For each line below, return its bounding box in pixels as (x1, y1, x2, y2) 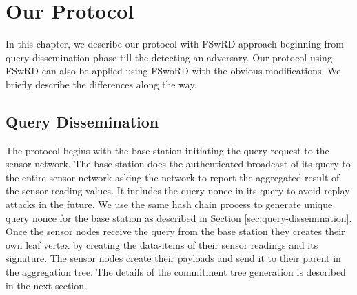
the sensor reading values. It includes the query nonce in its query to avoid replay (6, 183, 350, 198)
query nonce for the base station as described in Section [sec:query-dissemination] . (6, 210, 352, 225)
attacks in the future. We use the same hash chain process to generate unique (6, 197, 333, 212)
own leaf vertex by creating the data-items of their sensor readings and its (6, 237, 318, 252)
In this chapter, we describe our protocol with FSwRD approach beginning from (6, 37, 345, 51)
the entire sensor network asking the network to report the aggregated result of (6, 170, 340, 184)
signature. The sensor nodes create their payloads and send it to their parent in (6, 251, 341, 265)
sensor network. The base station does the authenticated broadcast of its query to (6, 156, 351, 171)
